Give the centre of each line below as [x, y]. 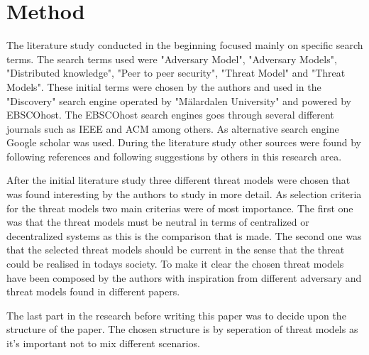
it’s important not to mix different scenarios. [103, 343]
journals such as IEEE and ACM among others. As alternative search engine [173, 128]
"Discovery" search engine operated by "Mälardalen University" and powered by [179, 100]
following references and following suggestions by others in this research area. [174, 156]
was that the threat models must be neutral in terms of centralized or [158, 222]
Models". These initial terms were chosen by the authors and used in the [164, 86]
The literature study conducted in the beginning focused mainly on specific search [185, 45]
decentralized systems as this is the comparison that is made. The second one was [184, 235]
